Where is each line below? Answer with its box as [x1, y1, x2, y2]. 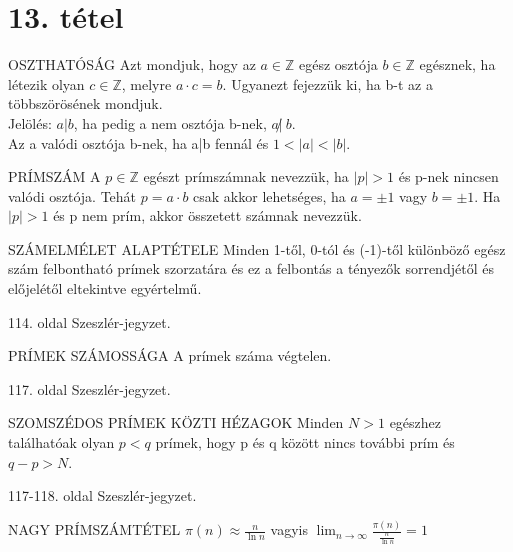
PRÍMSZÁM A [8, 166, 101, 187]
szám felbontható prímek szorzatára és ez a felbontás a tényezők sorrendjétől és [8, 258, 494, 279]
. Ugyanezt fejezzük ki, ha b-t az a [222, 73, 433, 94]
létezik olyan [8, 73, 85, 94]
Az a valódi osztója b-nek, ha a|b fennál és [8, 132, 269, 153]
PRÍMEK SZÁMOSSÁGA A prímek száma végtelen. [8, 345, 332, 366]
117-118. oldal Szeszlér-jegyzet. [8, 485, 197, 506]
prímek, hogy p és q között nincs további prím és [155, 432, 455, 453]
